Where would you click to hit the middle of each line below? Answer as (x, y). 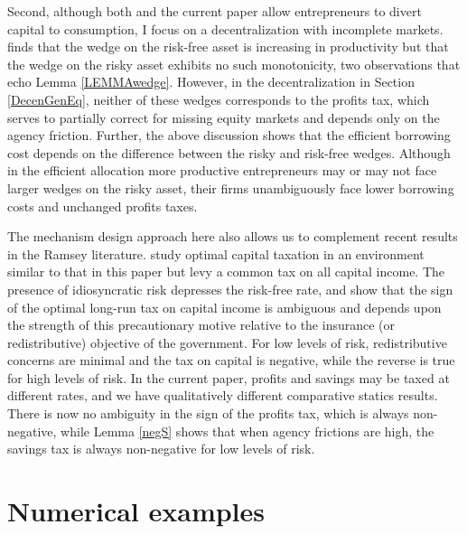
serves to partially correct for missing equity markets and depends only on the (224, 117)
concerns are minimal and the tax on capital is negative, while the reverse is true (231, 360)
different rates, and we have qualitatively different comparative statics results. (223, 395)
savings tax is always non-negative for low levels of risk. (161, 449)
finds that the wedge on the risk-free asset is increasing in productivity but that (228, 47)
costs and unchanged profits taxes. (103, 206)
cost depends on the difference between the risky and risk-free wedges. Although (229, 152)
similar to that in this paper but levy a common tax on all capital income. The (226, 272)
